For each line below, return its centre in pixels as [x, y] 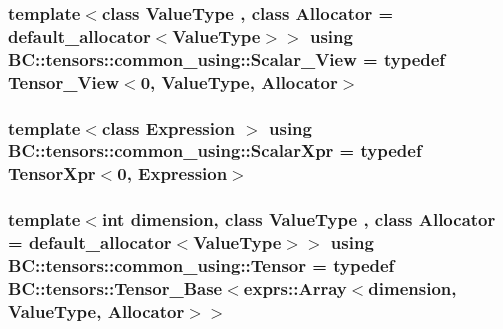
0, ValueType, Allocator [239, 81]
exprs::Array [295, 287]
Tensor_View [64, 81]
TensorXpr [52, 173]
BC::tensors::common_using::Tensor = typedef [201, 265]
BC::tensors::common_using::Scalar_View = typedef [227, 58]
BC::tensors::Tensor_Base [115, 287]
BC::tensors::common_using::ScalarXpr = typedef [215, 150]
